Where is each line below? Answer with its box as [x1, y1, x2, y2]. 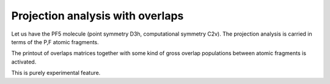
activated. [11, 58, 37, 65]
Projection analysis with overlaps [11, 9, 184, 22]
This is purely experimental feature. [11, 69, 101, 77]
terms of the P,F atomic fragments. [11, 38, 99, 45]
